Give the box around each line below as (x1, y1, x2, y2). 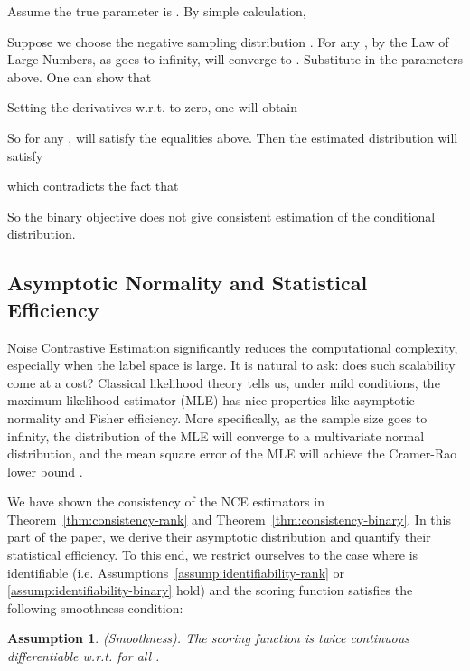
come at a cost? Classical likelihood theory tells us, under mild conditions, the (7, 373, 440, 392)
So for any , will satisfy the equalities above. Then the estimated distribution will (7, 128, 458, 146)
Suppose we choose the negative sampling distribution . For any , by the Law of (7, 32, 449, 51)
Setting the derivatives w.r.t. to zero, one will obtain (7, 98, 298, 117)
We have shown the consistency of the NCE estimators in (7, 492, 324, 511)
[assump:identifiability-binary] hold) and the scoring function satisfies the (7, 581, 413, 600)
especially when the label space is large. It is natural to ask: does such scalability (7, 355, 456, 374)
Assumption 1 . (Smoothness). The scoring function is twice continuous (7, 628, 409, 647)
